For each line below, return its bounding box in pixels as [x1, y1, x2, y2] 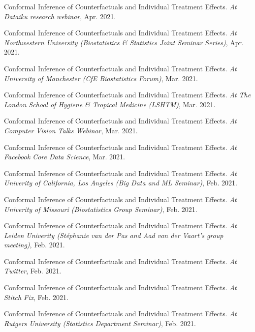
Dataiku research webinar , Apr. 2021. [4, 11, 116, 21]
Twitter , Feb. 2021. [4, 266, 62, 276]
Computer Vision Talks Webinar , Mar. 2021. [4, 125, 138, 135]
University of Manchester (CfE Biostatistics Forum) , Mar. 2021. [4, 73, 198, 83]
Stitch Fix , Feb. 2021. [4, 292, 68, 302]
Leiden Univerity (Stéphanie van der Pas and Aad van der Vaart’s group [4, 230, 223, 240]
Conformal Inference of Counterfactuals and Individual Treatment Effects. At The [4, 90, 251, 100]
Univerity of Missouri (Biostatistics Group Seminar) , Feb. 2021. [4, 204, 197, 214]
